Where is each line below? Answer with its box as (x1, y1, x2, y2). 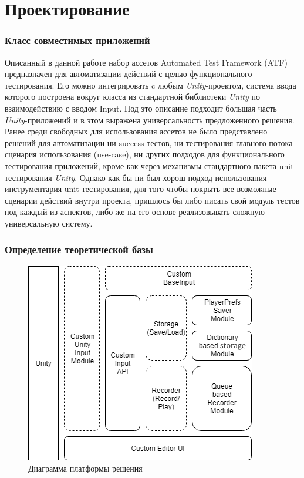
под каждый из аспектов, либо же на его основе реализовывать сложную (5, 206, 265, 218)
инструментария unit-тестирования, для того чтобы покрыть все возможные (5, 183, 276, 195)
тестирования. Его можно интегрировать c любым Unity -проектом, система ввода (5, 79, 296, 91)
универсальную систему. (5, 217, 93, 229)
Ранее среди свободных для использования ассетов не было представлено (5, 125, 268, 137)
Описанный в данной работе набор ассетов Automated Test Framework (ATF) (5, 56, 288, 68)
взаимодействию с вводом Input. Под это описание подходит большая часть (5, 102, 277, 114)
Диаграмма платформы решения (28, 462, 143, 474)
